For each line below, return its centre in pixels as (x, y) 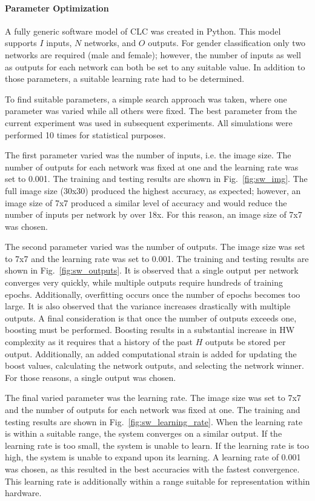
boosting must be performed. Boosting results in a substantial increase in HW (150, 330)
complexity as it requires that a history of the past (99, 342)
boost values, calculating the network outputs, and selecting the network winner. (154, 365)
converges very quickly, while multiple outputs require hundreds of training (144, 282)
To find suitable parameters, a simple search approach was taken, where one (146, 99)
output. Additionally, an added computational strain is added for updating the (151, 353)
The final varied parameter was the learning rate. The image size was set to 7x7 (153, 398)
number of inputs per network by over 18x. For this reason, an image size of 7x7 (154, 214)
